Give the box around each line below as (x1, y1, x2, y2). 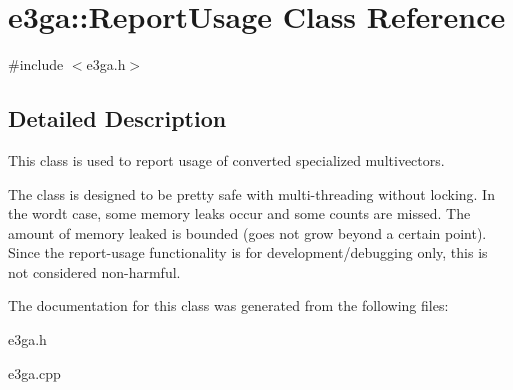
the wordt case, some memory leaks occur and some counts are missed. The (8, 203, 471, 224)
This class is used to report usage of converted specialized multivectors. (8, 149, 445, 170)
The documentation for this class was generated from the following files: (8, 295, 449, 316)
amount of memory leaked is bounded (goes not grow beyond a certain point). (8, 222, 487, 243)
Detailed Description (8, 103, 227, 134)
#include (8, 54, 64, 75)
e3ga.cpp (8, 362, 61, 383)
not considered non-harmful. (8, 261, 181, 282)
